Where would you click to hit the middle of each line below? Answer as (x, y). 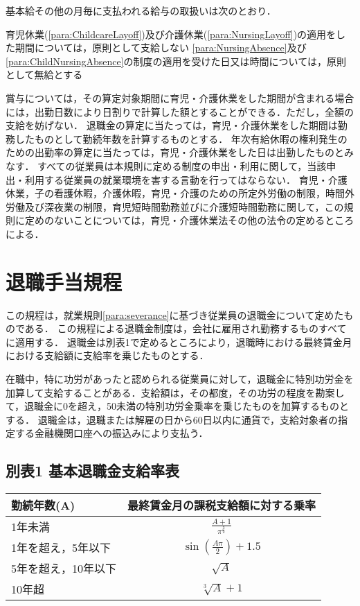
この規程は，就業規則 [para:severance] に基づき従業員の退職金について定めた (175, 314)
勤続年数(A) (43, 505)
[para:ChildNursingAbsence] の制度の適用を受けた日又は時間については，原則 (176, 61)
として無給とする (44, 75)
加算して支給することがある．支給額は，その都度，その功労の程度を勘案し (175, 392)
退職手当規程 (64, 281)
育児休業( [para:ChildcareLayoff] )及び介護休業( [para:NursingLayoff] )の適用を (171, 34)
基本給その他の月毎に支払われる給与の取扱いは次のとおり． (141, 10)
